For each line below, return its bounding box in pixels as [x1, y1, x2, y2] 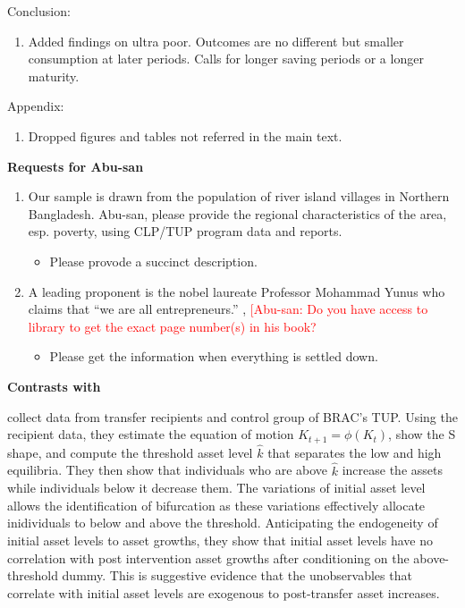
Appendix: [7, 97, 64, 115]
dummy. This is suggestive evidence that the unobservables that [62, 566, 412, 585]
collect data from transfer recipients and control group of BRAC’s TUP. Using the [7, 407, 458, 426]
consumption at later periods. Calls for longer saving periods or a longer [28, 49, 424, 68]
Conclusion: [7, 2, 71, 20]
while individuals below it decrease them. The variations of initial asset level [7, 478, 426, 497]
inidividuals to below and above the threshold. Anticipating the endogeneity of [7, 513, 438, 532]
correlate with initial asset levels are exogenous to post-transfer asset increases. [7, 583, 440, 602]
